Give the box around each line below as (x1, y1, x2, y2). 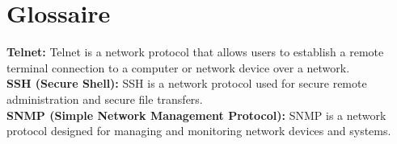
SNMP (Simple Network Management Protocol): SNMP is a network (6, 106, 386, 123)
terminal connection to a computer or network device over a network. (6, 59, 350, 76)
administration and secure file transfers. (6, 90, 203, 107)
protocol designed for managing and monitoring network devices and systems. (6, 122, 391, 139)
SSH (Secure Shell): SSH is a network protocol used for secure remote (6, 75, 367, 92)
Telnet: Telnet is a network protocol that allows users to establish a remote (6, 43, 384, 60)
